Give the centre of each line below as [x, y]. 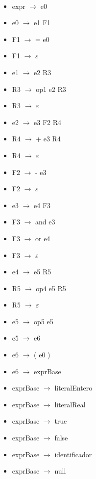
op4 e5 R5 [51, 288]
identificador [73, 454]
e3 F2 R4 [48, 122]
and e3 [45, 222]
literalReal [70, 404]
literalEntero [73, 388]
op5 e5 [44, 321]
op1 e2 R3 [51, 89]
